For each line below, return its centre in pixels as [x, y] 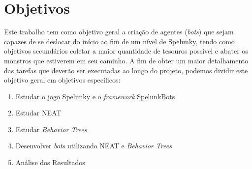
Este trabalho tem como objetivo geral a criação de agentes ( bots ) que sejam [119, 32]
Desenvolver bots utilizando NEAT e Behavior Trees [94, 146]
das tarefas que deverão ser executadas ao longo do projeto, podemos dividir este [126, 70]
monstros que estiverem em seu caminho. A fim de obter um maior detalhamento [126, 60]
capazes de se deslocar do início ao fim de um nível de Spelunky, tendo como [119, 41]
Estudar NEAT [38, 113]
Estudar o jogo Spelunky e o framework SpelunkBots [95, 96]
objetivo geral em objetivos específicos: [62, 80]
